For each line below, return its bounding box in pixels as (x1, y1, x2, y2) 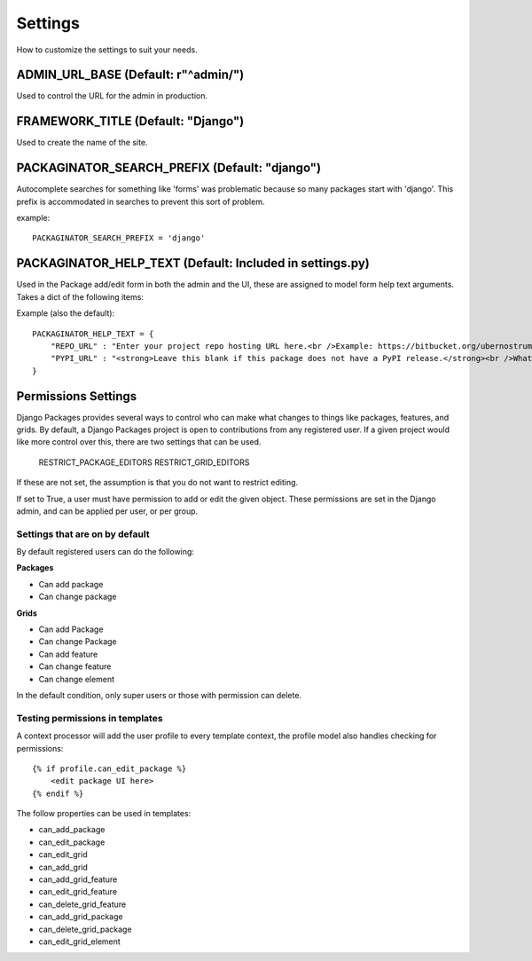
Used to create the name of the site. (16, 138, 148, 148)
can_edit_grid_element (38, 936, 121, 947)
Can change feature (38, 661, 112, 672)
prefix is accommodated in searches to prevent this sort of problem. (16, 196, 265, 207)
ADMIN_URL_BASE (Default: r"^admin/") (16, 67, 245, 83)
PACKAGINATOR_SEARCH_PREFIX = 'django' (32, 233, 206, 243)
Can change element (38, 673, 115, 684)
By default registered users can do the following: (16, 547, 195, 557)
